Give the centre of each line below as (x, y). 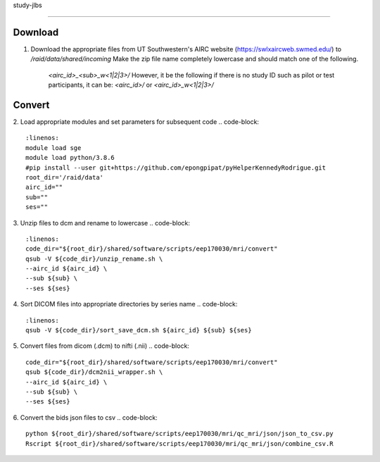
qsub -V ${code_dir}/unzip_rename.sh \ (94, 258)
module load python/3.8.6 (70, 158)
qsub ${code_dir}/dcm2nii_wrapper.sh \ (94, 372)
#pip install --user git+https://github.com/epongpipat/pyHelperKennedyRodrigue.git (176, 168)
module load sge (53, 148)
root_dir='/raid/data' (65, 177)
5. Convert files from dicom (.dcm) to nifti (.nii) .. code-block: (101, 346)
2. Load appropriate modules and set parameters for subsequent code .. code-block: (136, 121)
